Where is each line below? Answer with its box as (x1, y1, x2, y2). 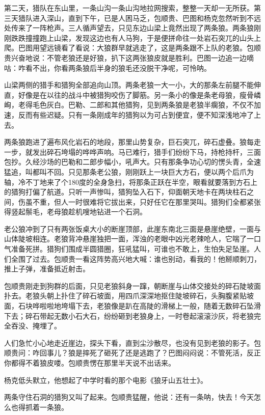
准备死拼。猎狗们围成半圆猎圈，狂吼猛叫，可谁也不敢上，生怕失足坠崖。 (11, 243, 254, 254)
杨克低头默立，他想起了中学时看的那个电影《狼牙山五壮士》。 (4, 374, 207, 385)
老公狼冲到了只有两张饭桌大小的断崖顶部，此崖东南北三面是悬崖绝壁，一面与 (4, 223, 261, 234)
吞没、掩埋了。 (11, 320, 61, 331)
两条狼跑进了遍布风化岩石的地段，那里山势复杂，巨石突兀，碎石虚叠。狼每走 (4, 136, 261, 147)
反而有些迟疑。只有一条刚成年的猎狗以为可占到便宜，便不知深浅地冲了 (18, 109, 254, 120)
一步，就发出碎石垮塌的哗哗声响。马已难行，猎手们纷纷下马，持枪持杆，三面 (4, 146, 261, 157)
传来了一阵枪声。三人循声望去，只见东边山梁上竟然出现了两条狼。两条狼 (11, 22, 254, 33)
